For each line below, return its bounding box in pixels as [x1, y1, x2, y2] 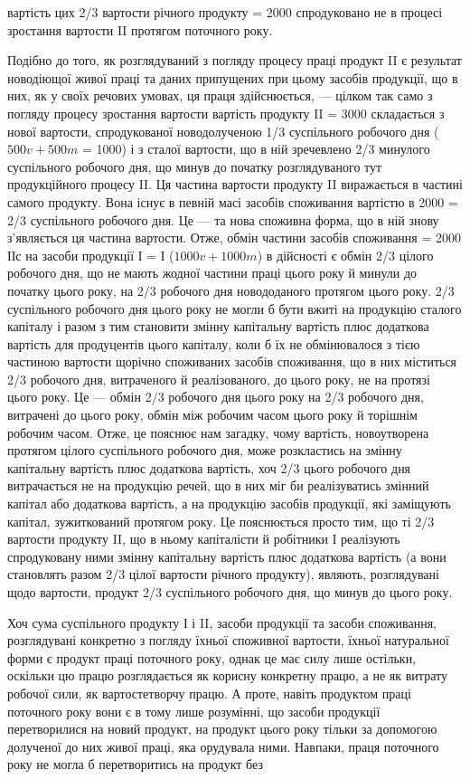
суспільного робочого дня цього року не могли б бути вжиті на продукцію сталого [7, 299, 462, 318]
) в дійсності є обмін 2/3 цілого [257, 245, 434, 264]
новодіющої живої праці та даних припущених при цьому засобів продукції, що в [7, 68, 458, 87]
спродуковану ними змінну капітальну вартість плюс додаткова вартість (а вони [7, 546, 446, 565]
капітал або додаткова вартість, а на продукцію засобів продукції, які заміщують [7, 494, 451, 513]
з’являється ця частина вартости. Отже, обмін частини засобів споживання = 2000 [7, 228, 462, 247]
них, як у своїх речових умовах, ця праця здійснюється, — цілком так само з [7, 86, 433, 105]
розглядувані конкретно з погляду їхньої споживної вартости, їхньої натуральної [7, 631, 449, 650]
